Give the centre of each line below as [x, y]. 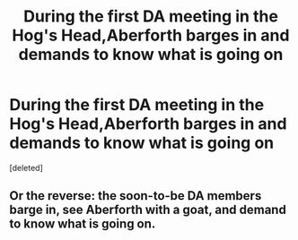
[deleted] [26, 167]
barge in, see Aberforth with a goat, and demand [148, 210]
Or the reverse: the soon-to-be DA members [136, 196]
